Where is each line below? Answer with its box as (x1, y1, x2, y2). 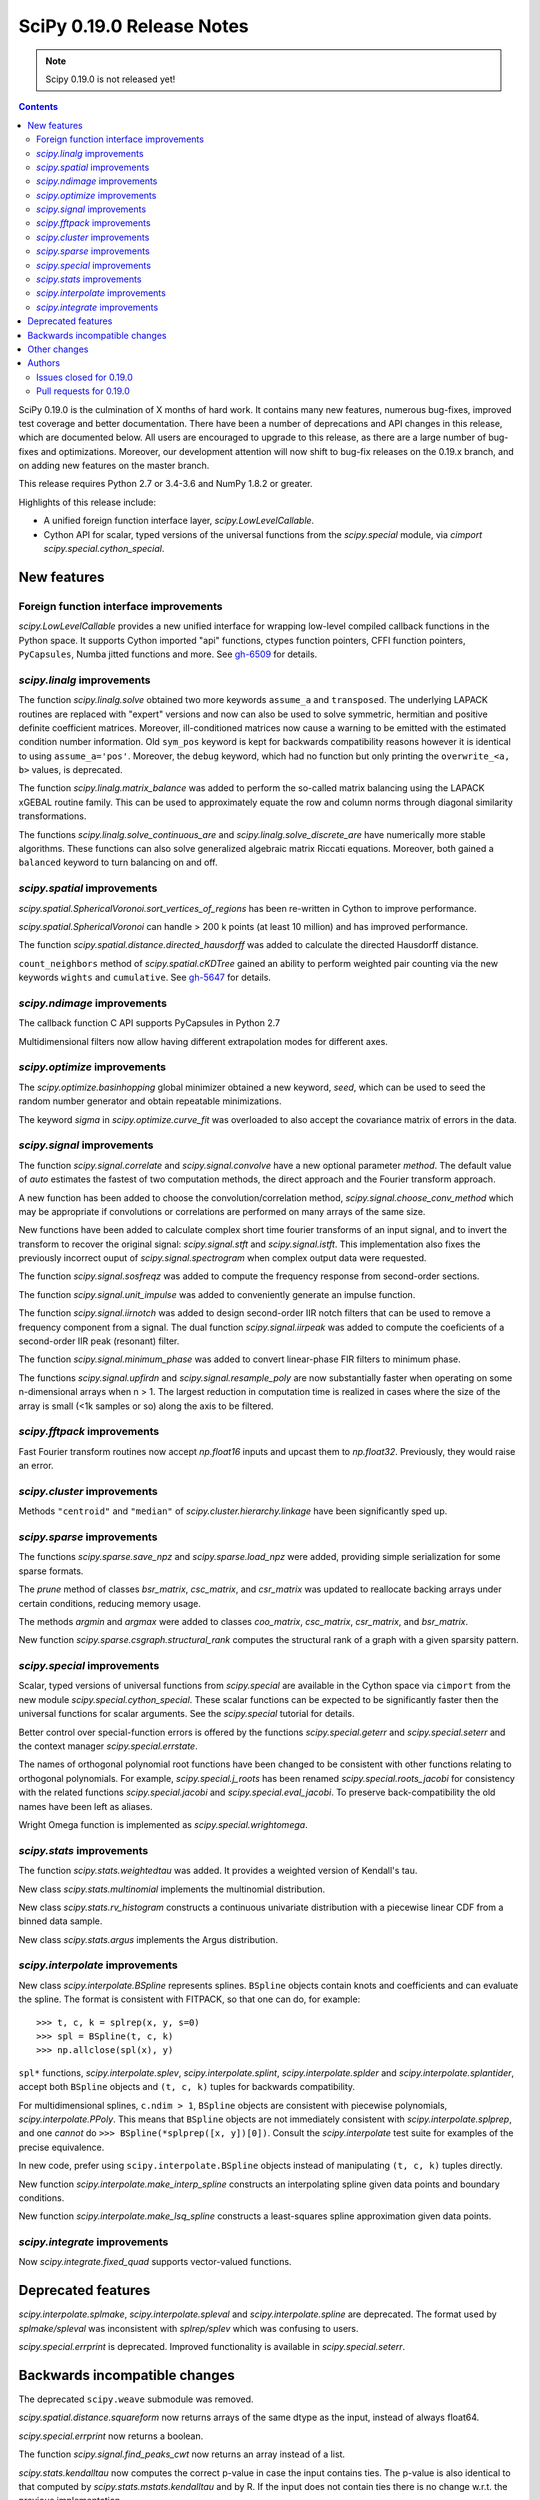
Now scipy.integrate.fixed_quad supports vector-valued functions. (18, 2256, 292, 2268)
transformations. (18, 810, 87, 822)
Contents (18, 101, 59, 113)
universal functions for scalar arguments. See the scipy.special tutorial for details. (18, 1708, 355, 1720)
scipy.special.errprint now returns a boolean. (18, 2430, 204, 2442)
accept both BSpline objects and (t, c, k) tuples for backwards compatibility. (18, 2081, 355, 2093)
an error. (18, 1460, 54, 1472)
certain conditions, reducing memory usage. (18, 1597, 202, 1609)
